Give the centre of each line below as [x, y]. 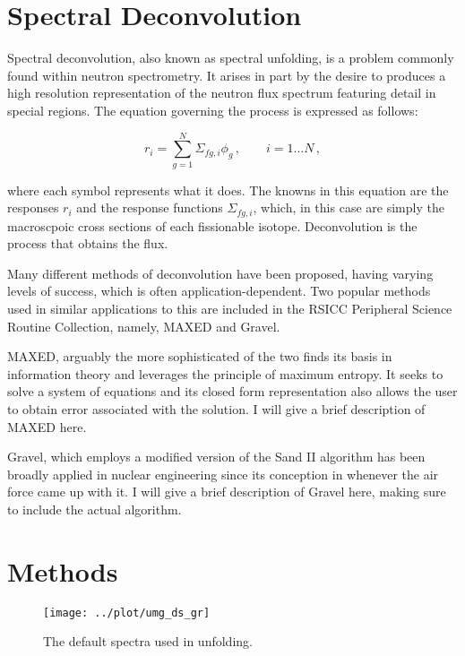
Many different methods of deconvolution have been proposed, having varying [220, 273]
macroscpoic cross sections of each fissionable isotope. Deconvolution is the [212, 225]
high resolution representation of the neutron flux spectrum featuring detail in [222, 93]
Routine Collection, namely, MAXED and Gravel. [144, 326]
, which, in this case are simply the [349, 207]
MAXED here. [47, 426]
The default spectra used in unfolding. [148, 641]
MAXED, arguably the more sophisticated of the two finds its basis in [200, 356]
